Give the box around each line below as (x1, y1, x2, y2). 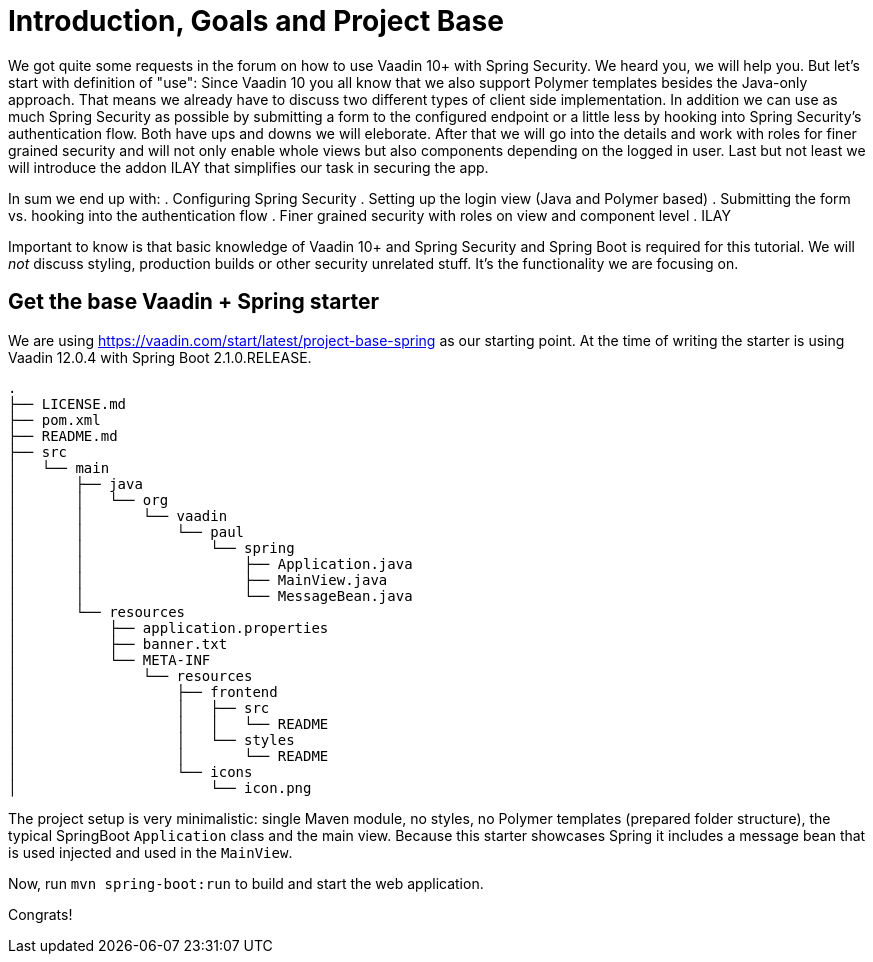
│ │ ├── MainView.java (8, 571, 388, 588)
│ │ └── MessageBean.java (8, 587, 413, 604)
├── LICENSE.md (8, 395, 127, 412)
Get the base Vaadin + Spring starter (8, 289, 380, 315)
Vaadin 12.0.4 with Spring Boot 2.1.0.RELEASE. (8, 348, 312, 366)
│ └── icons (8, 763, 253, 780)
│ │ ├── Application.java (8, 555, 413, 572)
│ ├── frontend (8, 683, 278, 700)
